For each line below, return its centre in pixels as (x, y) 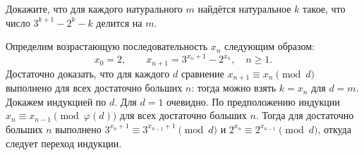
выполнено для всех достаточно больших (94, 88)
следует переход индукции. (64, 143)
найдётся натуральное (244, 8)
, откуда (334, 129)
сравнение (202, 73)
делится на (119, 22)
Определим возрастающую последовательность (107, 46)
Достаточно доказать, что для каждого (88, 73)
